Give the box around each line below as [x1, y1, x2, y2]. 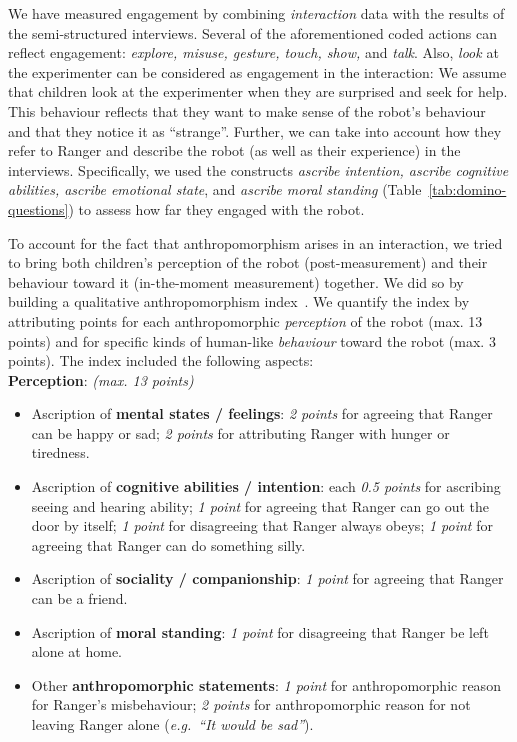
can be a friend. [31, 588, 128, 609]
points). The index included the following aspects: [8, 350, 314, 371]
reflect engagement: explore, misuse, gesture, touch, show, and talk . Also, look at [8, 42, 499, 63]
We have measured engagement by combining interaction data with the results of [8, 3, 505, 23]
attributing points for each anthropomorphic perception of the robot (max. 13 [8, 310, 483, 331]
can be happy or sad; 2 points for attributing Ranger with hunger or [31, 422, 450, 443]
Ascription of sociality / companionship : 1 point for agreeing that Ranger [31, 568, 504, 589]
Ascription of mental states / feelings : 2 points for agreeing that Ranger [31, 403, 493, 424]
